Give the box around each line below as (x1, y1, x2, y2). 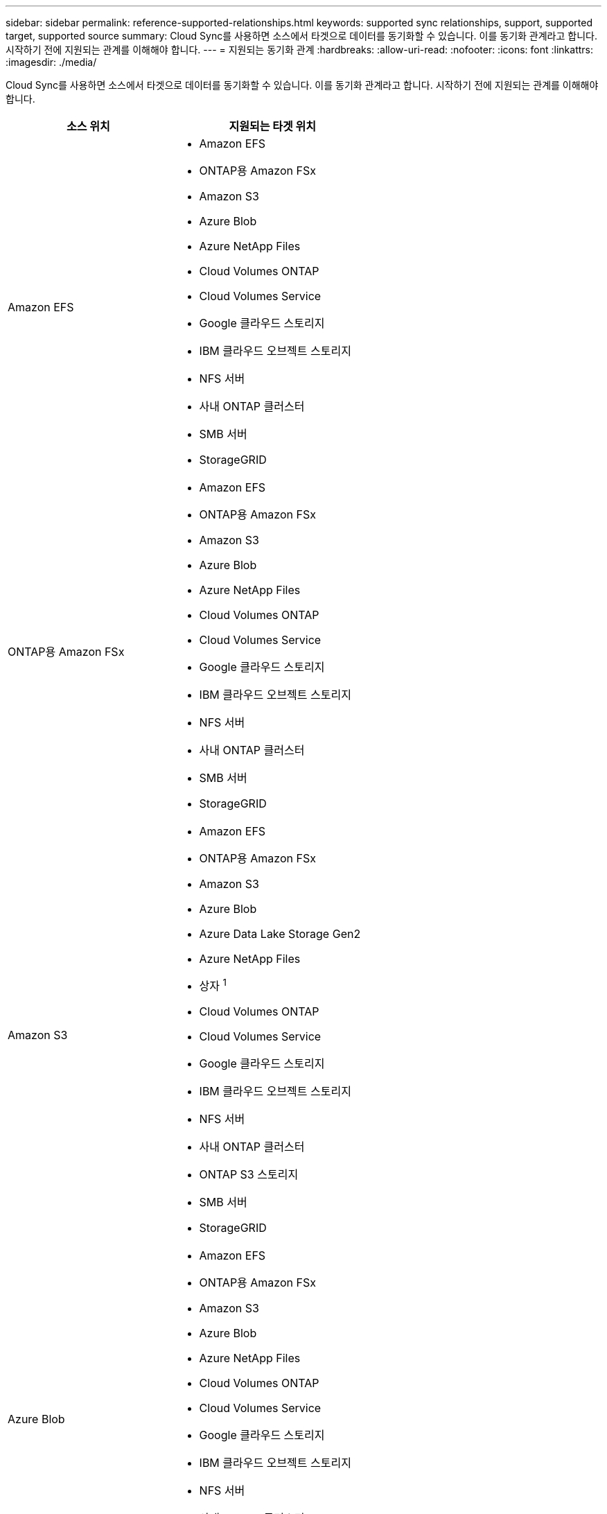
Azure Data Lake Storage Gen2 (199, 927, 361, 941)
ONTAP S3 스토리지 (199, 1167, 299, 1182)
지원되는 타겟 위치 (229, 119, 316, 133)
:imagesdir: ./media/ (6, 56, 97, 68)
